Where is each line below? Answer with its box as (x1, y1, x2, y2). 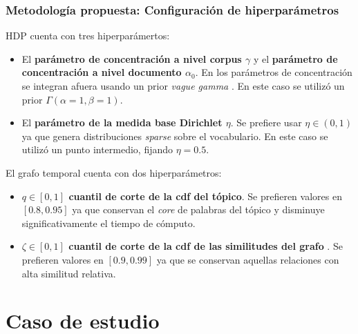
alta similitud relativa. (21, 266, 116, 280)
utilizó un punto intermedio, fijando (21, 142, 173, 157)
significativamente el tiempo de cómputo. (21, 215, 196, 230)
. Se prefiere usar (230, 115, 302, 130)
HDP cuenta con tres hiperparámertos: (6, 28, 170, 43)
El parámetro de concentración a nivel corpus (21, 51, 242, 66)
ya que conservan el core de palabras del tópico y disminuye (72, 202, 325, 217)
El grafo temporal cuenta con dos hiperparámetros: (6, 165, 222, 179)
